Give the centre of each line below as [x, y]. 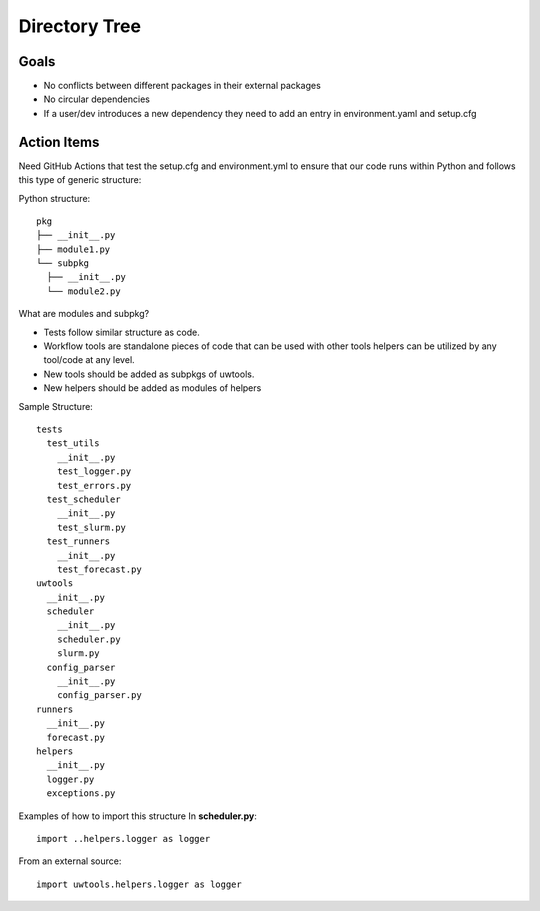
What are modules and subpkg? [84, 314]
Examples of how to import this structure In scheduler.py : [137, 816]
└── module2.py [83, 291]
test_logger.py [94, 471]
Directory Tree [80, 26]
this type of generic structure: [80, 180]
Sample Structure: [56, 406]
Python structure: [54, 198]
